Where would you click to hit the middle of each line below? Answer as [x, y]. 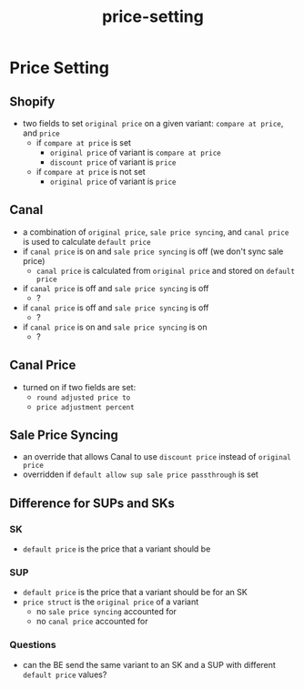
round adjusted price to [83, 398]
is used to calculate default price [87, 241]
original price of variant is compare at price [135, 152]
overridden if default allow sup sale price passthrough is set [141, 474]
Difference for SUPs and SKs [92, 503]
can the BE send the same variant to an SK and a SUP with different [149, 664]
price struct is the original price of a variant [110, 602]
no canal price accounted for [92, 622]
